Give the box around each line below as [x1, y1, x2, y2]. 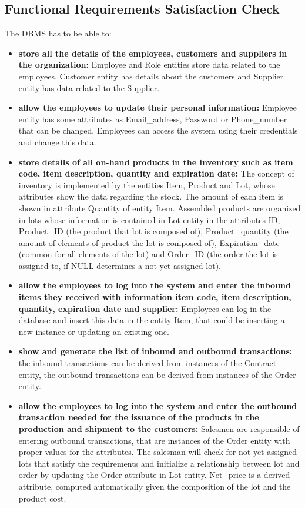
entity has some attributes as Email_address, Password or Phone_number [18, 112, 287, 125]
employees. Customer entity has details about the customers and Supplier [18, 69, 284, 82]
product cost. [18, 492, 66, 504]
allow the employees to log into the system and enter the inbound [18, 279, 291, 291]
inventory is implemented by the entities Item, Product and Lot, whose [18, 178, 275, 191]
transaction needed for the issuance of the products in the [18, 411, 259, 423]
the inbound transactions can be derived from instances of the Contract [18, 357, 277, 369]
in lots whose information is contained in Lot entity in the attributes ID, [18, 213, 280, 225]
